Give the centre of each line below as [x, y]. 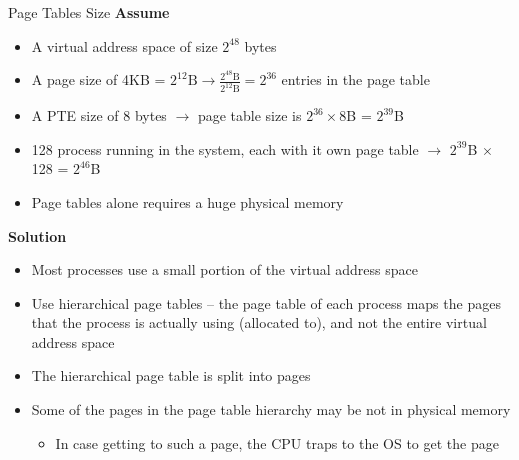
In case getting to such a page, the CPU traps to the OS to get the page [277, 442]
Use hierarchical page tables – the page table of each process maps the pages [266, 302]
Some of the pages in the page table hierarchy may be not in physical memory [271, 409]
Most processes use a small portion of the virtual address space [224, 269]
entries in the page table [355, 79]
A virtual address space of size [124, 45]
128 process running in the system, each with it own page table [225, 148]
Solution [37, 235]
